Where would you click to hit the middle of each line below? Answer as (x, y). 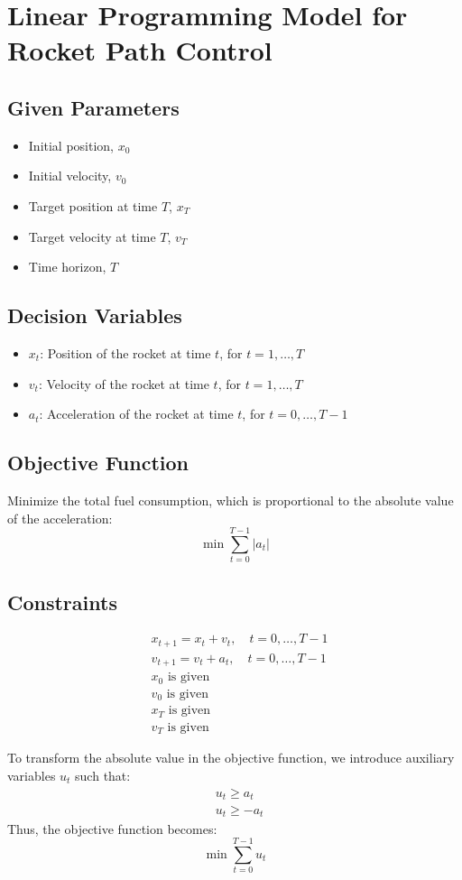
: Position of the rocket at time (125, 352)
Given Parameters (93, 107)
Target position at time (93, 205)
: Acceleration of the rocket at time (136, 414)
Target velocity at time (92, 236)
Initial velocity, (70, 176)
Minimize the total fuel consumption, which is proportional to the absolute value (231, 500)
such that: (103, 775)
